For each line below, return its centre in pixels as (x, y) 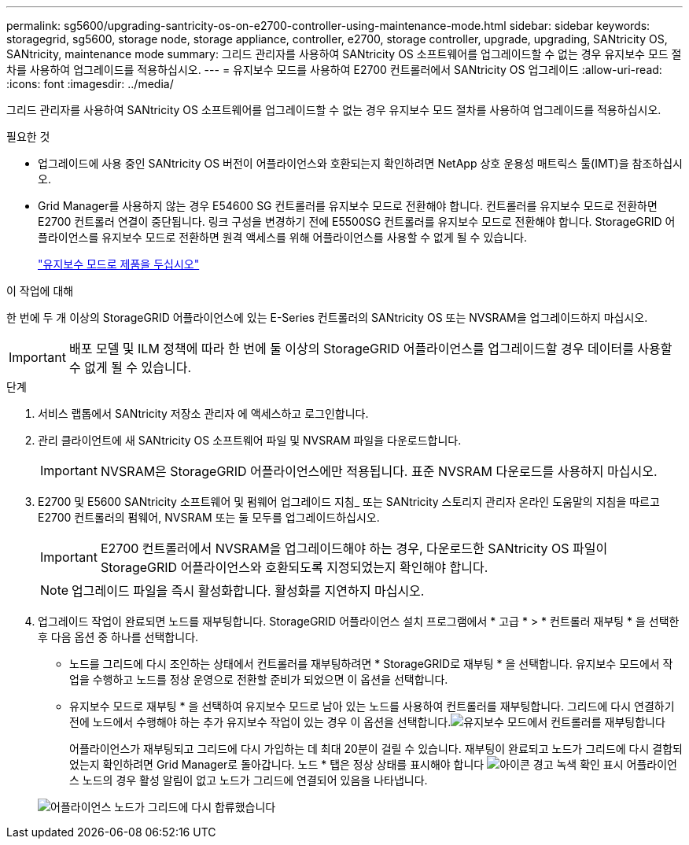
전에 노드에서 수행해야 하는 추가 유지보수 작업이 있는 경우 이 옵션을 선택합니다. (260, 722)
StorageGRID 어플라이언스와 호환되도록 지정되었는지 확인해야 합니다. (294, 567)
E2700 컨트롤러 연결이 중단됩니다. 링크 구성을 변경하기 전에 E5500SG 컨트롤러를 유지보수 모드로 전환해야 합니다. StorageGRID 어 (357, 221)
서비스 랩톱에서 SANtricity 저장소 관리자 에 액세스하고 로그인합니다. (203, 413)
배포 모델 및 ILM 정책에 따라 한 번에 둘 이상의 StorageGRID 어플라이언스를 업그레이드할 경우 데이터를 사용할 (370, 349)
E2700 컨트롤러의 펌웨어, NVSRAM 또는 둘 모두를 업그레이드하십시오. (209, 517)
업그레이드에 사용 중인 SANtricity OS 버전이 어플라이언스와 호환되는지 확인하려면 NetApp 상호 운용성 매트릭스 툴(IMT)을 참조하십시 (360, 163)
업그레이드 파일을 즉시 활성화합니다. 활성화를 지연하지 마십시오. (248, 591)
